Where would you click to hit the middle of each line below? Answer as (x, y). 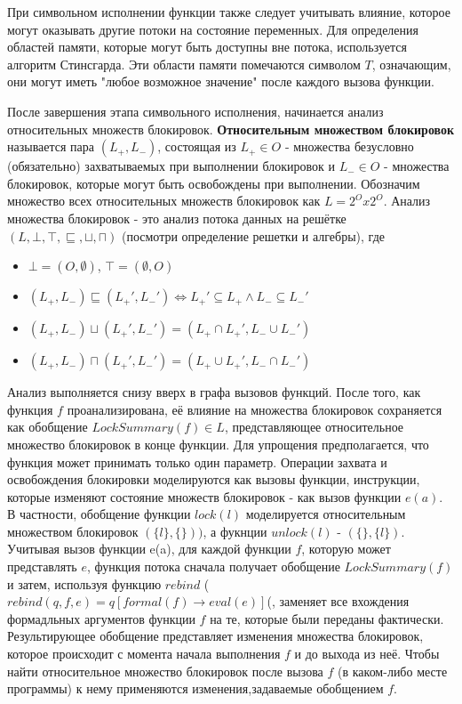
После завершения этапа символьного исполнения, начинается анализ (195, 111)
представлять (42, 566)
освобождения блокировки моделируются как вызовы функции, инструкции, (214, 479)
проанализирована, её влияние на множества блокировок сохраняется (255, 409)
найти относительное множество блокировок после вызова (165, 671)
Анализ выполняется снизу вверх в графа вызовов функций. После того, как (214, 392)
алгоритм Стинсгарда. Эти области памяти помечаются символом (184, 64)
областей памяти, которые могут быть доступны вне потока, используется (207, 47)
